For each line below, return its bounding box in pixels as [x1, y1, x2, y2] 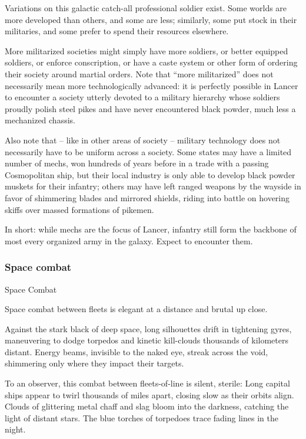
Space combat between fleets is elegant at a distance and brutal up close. [5, 303, 268, 315]
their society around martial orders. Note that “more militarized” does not [5, 67, 274, 80]
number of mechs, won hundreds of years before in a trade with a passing [5, 157, 269, 169]
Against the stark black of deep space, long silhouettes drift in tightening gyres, [5, 322, 292, 335]
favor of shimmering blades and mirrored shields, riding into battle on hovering [5, 191, 290, 204]
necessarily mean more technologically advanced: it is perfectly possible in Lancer [5, 79, 298, 91]
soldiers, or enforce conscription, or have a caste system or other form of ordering [5, 56, 298, 68]
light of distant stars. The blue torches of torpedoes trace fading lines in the [5, 411, 278, 424]
